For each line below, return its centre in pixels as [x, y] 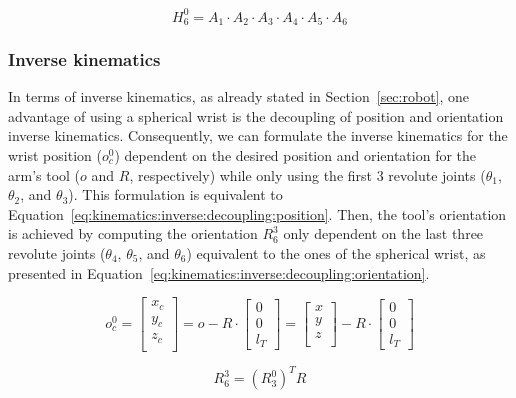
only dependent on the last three [383, 233]
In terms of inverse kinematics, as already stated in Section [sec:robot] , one [239, 96]
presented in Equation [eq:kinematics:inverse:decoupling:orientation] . [219, 272]
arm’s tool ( [44, 174]
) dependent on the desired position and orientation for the [295, 154]
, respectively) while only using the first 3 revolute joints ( [307, 174]
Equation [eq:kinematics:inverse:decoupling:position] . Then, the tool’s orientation [257, 213]
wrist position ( [55, 154]
